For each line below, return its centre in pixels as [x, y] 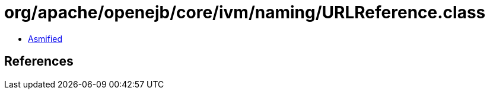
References [39, 61]
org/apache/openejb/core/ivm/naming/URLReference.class [245, 12]
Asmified [45, 38]
